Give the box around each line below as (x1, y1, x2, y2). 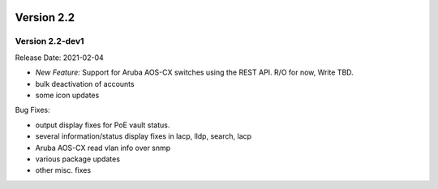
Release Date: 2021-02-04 (15, 53, 105, 62)
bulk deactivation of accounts (35, 79, 135, 88)
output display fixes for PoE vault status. (35, 120, 170, 130)
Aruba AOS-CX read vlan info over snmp (35, 143, 171, 152)
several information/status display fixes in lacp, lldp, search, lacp (35, 131, 251, 141)
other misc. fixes (35, 165, 92, 175)
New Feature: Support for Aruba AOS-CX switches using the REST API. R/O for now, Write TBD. (35, 67, 354, 77)
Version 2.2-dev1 (15, 36, 84, 47)
